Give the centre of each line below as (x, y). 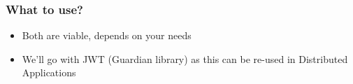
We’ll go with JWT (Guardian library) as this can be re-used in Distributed (185, 58)
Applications (49, 72)
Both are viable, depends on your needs (107, 35)
